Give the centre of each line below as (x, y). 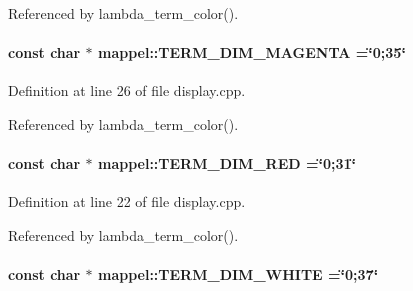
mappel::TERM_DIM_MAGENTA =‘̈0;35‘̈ (251, 52)
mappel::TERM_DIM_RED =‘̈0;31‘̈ (226, 163)
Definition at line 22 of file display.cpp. (127, 201)
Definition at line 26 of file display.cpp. (127, 90)
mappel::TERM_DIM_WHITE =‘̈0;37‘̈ (238, 274)
